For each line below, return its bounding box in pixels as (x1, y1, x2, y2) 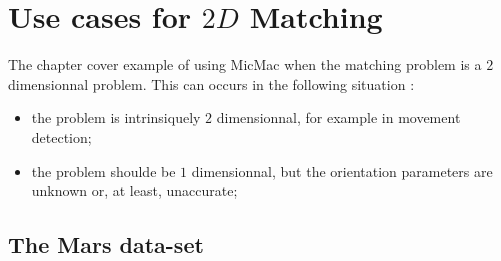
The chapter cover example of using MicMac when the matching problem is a (8, 54, 482, 75)
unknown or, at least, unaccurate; (31, 180, 238, 201)
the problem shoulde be (31, 160, 176, 181)
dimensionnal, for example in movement (216, 107, 461, 128)
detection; (31, 126, 92, 147)
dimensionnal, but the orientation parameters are (191, 160, 493, 181)
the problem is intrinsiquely (31, 107, 201, 128)
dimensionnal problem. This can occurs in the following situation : (8, 73, 415, 94)
